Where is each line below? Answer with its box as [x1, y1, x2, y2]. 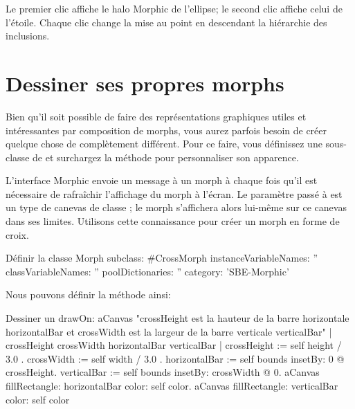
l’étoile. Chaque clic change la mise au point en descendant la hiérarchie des [6, 15, 327, 29]
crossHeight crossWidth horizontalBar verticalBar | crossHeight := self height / [6, 338, 342, 352]
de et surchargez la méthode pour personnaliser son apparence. [33, 149, 299, 164]
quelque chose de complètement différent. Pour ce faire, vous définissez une [6, 136, 322, 151]
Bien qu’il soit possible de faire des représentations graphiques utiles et [6, 109, 307, 123]
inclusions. [6, 28, 50, 43]
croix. [6, 227, 29, 242]
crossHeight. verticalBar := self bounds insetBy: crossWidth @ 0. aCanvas [6, 365, 320, 379]
